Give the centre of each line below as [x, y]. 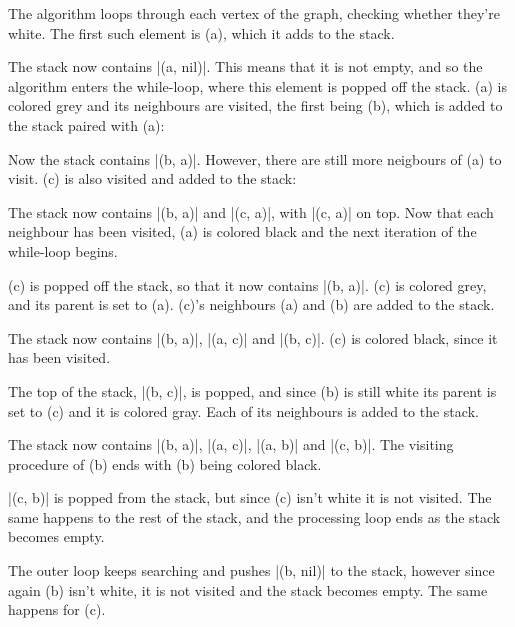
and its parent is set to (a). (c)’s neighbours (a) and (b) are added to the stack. [251, 304]
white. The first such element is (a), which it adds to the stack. [201, 32]
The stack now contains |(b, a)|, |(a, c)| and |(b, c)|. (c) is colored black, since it [253, 337]
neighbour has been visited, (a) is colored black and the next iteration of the [242, 231]
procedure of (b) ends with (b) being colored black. [165, 463]
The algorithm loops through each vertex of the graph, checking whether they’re [254, 13]
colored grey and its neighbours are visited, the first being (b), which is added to [255, 105]
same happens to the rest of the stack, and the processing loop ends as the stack [254, 516]
